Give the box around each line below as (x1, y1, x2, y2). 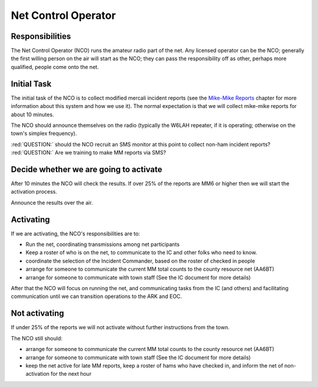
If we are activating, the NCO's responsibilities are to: (11, 230, 141, 237)
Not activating (11, 309, 64, 319)
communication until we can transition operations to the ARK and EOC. (11, 293, 183, 300)
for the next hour (51, 370, 92, 378)
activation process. (11, 188, 58, 195)
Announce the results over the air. (11, 199, 94, 206)
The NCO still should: (11, 334, 63, 342)
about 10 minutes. (11, 111, 54, 118)
